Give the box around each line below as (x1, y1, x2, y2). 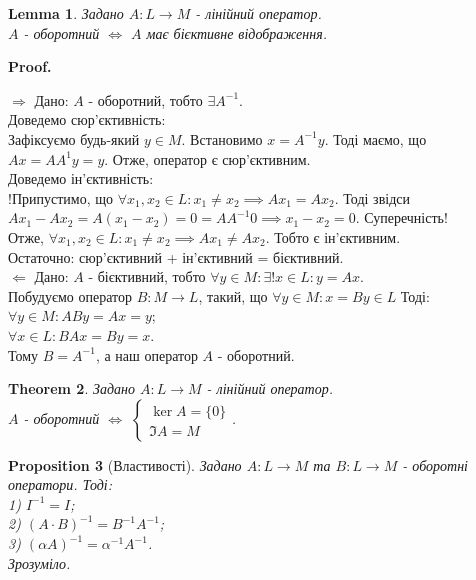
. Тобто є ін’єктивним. (265, 226, 401, 247)
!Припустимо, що (8, 187, 114, 208)
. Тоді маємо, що (324, 128, 427, 149)
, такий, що (198, 285, 268, 306)
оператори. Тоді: (8, 474, 112, 495)
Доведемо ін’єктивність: (8, 168, 154, 189)
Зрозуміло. (8, 552, 71, 573)
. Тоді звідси (334, 187, 410, 208)
